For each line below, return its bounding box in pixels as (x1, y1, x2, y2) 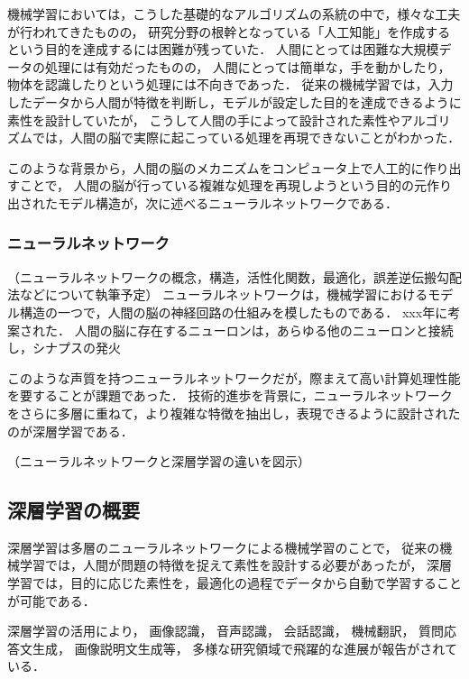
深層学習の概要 (7, 496, 140, 524)
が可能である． (7, 591, 96, 610)
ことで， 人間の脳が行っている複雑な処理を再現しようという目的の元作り (19, 176, 452, 195)
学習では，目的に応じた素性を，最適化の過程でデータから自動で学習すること (7, 573, 462, 592)
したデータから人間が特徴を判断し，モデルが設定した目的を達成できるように (7, 92, 462, 111)
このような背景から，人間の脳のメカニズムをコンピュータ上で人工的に (7, 158, 424, 177)
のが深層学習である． (7, 421, 133, 440)
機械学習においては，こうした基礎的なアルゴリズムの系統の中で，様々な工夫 (7, 5, 461, 23)
